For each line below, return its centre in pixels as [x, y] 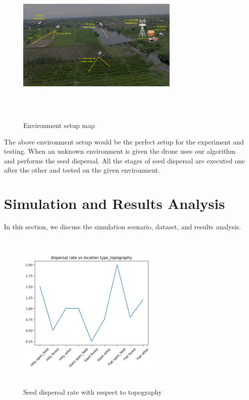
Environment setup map [59, 125]
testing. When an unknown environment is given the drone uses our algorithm [120, 151]
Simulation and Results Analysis [115, 203]
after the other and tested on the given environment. [82, 170]
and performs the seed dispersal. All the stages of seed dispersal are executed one [124, 160]
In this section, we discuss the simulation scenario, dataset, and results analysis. [123, 227]
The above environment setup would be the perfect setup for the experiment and [124, 141]
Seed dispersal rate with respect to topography [93, 392]
